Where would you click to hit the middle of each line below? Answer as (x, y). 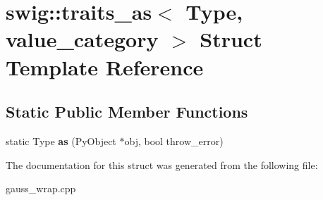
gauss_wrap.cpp (41, 188)
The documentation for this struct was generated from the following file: (162, 164)
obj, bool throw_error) (174, 140)
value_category (82, 39)
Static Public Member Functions (127, 112)
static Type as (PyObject (61, 140)
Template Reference (105, 67)
